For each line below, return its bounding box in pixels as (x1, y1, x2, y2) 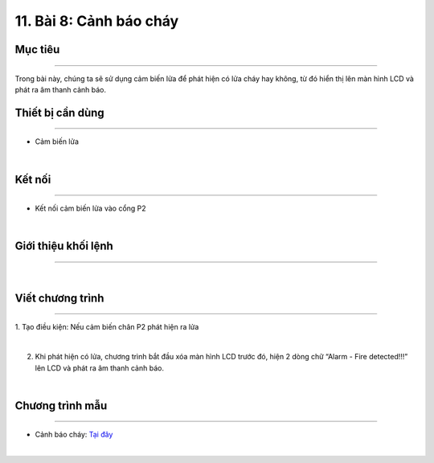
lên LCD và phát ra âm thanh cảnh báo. (35, 363, 165, 373)
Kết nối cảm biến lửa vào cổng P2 (35, 203, 146, 213)
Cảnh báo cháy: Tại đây (35, 430, 113, 440)
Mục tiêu (14, 43, 60, 56)
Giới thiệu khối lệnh (14, 240, 114, 253)
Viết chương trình (14, 291, 104, 305)
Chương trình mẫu (14, 399, 108, 412)
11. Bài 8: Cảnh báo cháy (14, 12, 179, 30)
